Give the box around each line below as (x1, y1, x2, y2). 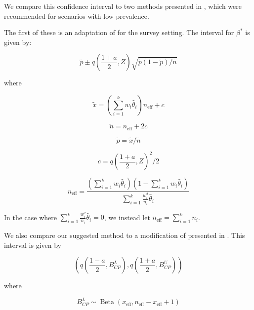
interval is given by (4, 239, 62, 250)
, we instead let (104, 212, 150, 222)
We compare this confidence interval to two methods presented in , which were (4, 1, 242, 11)
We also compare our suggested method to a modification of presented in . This (4, 230, 245, 240)
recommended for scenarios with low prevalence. (4, 10, 149, 21)
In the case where (4, 212, 57, 222)
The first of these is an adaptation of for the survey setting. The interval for (4, 27, 234, 38)
